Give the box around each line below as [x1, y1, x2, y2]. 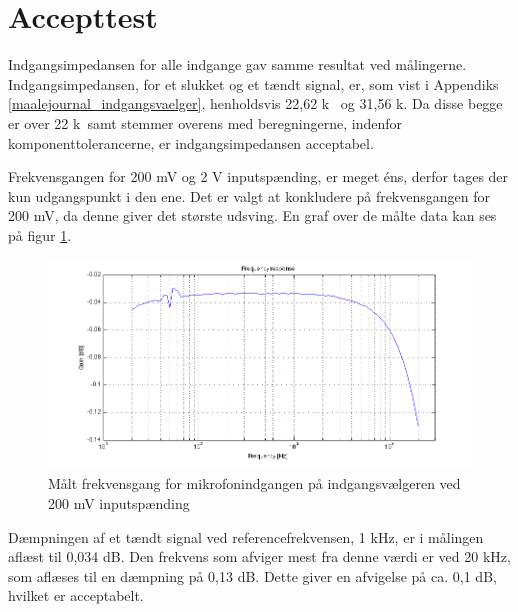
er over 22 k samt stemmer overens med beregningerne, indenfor [8, 112, 403, 133]
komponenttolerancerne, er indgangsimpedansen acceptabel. [8, 132, 374, 153]
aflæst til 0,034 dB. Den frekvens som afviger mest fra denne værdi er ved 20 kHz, [8, 546, 511, 567]
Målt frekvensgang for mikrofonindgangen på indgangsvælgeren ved [48, 473, 461, 494]
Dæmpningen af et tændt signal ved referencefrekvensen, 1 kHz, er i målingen [8, 526, 484, 547]
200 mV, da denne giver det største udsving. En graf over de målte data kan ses [8, 205, 497, 226]
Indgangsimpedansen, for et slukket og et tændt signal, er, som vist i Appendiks [8, 73, 499, 94]
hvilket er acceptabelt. [8, 585, 144, 606]
